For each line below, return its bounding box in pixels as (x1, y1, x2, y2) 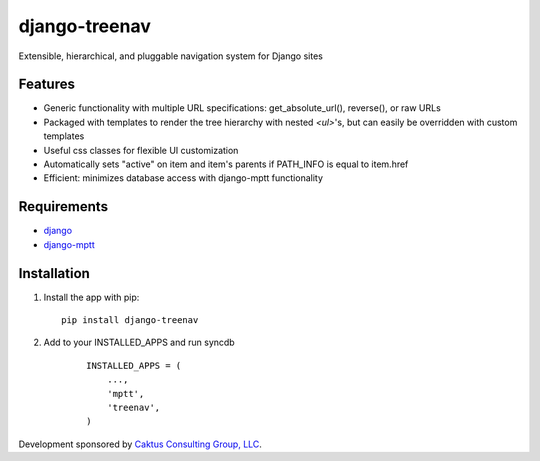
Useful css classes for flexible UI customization (43, 144, 239, 156)
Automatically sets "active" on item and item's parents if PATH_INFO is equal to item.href (43, 158, 409, 170)
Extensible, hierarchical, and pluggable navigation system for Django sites (18, 50, 324, 62)
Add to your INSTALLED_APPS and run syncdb (43, 336, 235, 349)
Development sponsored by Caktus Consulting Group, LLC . (18, 438, 262, 450)
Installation (18, 265, 90, 282)
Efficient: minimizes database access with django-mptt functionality (43, 172, 324, 184)
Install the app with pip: (43, 291, 140, 303)
